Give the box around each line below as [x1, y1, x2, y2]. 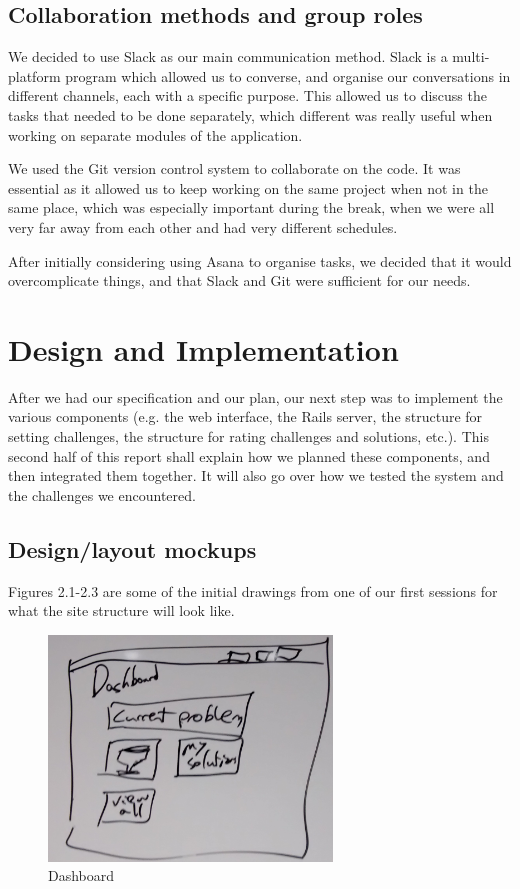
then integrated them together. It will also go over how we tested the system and [8, 465, 504, 486]
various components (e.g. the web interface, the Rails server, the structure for [8, 406, 483, 427]
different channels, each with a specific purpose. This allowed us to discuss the [8, 85, 487, 106]
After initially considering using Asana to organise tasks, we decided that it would [8, 250, 512, 271]
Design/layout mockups [8, 533, 257, 564]
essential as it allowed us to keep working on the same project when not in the [8, 177, 488, 198]
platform [8, 65, 61, 86]
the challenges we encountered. [8, 484, 196, 505]
